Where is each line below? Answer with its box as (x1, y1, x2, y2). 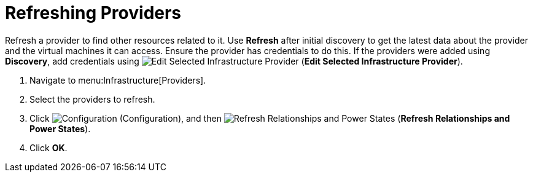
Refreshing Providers (5, 2, 182, 23)
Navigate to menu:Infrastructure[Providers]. (29, 74, 206, 85)
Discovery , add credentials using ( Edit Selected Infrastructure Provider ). (5, 55, 463, 66)
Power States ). (29, 123, 91, 134)
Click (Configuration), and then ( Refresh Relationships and (29, 112, 510, 124)
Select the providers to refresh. (29, 93, 155, 104)
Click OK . (29, 142, 68, 153)
